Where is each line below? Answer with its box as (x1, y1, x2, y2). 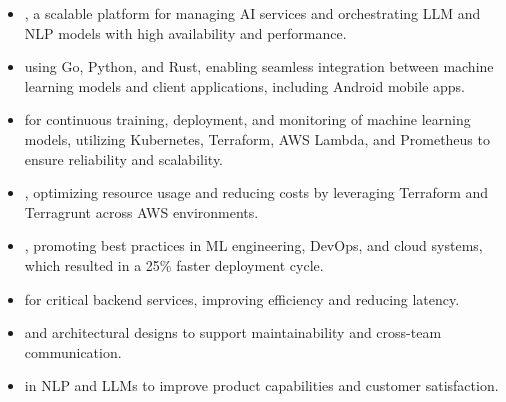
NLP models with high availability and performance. (24, 22, 347, 43)
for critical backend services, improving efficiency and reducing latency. (24, 288, 460, 309)
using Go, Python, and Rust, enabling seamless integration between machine (24, 56, 494, 77)
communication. (24, 341, 122, 362)
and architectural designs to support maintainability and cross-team (24, 322, 442, 343)
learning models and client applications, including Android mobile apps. (24, 75, 466, 96)
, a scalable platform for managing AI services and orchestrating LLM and (24, 3, 481, 23)
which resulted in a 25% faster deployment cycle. (24, 254, 324, 275)
